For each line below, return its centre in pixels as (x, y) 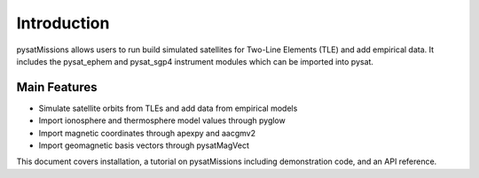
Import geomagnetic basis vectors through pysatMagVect (144, 145)
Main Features (57, 87)
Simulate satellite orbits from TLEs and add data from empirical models (168, 108)
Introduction (63, 23)
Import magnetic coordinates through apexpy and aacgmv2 (147, 133)
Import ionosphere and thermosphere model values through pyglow (162, 120)
